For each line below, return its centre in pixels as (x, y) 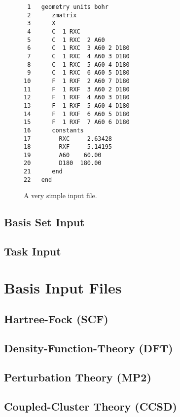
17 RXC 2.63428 (68, 139)
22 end (38, 180)
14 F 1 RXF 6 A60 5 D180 (77, 114)
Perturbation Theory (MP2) (78, 377)
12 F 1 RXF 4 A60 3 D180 (77, 98)
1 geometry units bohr (68, 7)
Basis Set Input (44, 222)
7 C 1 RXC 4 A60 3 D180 (78, 56)
